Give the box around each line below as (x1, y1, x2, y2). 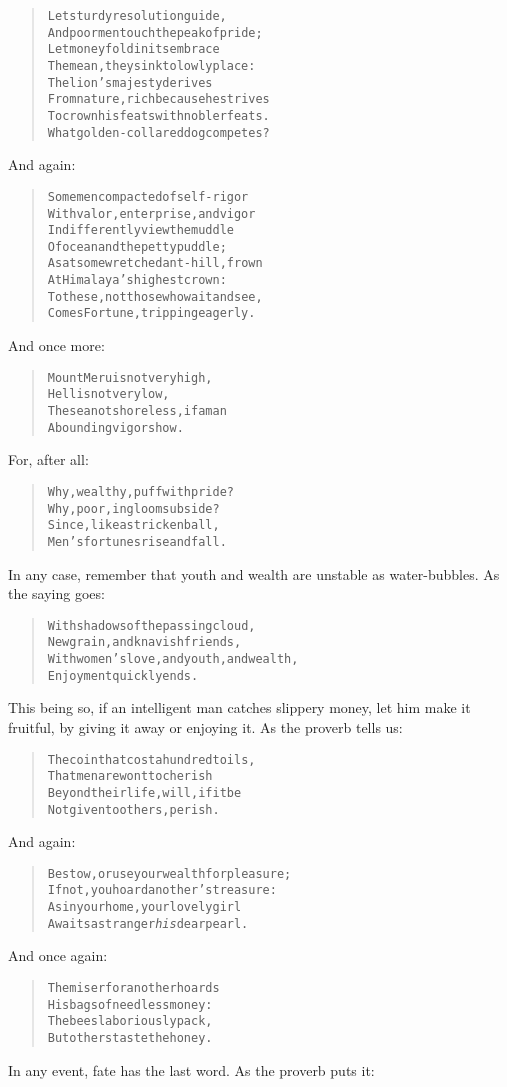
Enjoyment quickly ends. (47, 668, 199, 683)
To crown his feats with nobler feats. (47, 108, 270, 123)
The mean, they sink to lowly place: (47, 58, 256, 73)
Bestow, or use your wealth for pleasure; (47, 866, 292, 881)
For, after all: (8, 449, 89, 470)
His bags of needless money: (47, 997, 213, 1012)
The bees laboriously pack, (47, 1014, 213, 1029)
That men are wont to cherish (47, 769, 213, 784)
